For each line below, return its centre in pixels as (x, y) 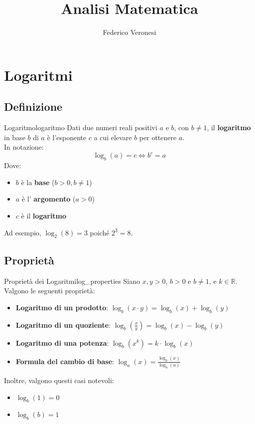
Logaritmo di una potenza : (62, 342)
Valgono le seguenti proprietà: (50, 291)
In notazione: (24, 147)
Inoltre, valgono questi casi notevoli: (59, 380)
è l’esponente (67, 137)
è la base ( (38, 182)
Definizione (33, 106)
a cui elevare (113, 137)
